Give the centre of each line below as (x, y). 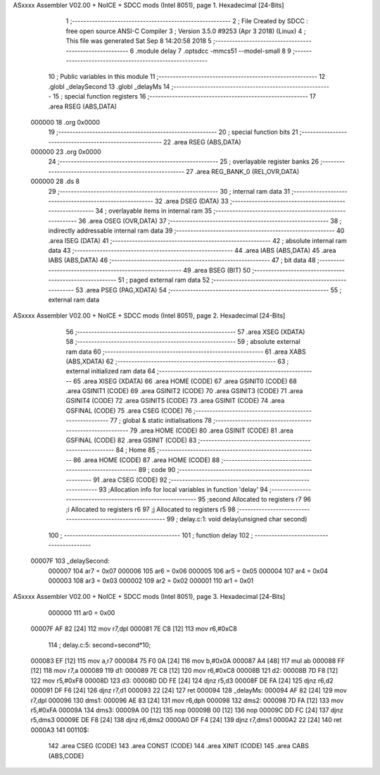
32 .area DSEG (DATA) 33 (192, 201)
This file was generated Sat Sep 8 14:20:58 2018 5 (139, 41)
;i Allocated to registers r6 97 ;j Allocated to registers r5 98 (151, 509)
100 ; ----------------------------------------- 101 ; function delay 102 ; (151, 535)
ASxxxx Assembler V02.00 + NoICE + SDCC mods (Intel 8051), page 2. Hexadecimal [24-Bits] (149, 316)
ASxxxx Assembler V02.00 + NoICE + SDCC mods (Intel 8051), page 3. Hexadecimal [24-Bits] (149, 597)
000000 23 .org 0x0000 (66, 152)
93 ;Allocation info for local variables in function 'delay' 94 (184, 489)
